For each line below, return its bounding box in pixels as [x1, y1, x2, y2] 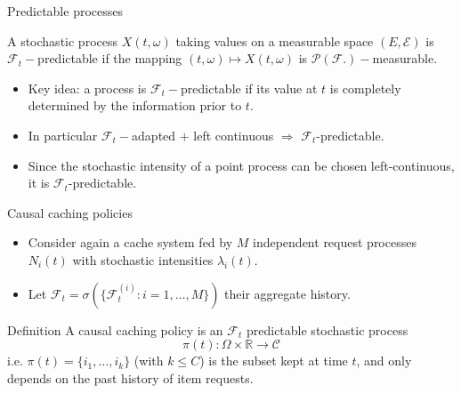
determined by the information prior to [28, 96, 242, 115]
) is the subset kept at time [199, 351, 348, 370]
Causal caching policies [7, 203, 133, 221]
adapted [132, 125, 176, 144]
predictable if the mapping [37, 49, 182, 68]
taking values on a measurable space [175, 31, 374, 50]
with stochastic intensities [72, 250, 214, 269]
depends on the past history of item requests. [7, 368, 254, 387]
